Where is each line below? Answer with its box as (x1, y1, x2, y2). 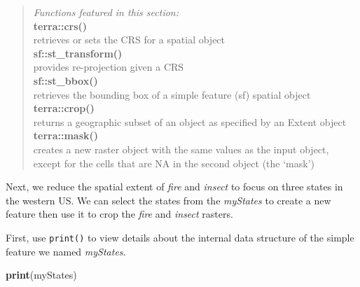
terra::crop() (33, 101, 95, 115)
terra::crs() (33, 18, 88, 33)
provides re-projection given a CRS (33, 59, 184, 74)
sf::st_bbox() (33, 73, 98, 87)
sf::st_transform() (33, 45, 123, 60)
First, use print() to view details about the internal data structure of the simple (6, 230, 354, 244)
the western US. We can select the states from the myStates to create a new (6, 192, 331, 207)
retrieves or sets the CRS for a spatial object (33, 32, 226, 47)
